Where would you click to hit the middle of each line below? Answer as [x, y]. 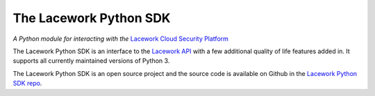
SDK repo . [27, 84]
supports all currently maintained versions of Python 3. [91, 61]
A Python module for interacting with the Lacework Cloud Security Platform [121, 39]
